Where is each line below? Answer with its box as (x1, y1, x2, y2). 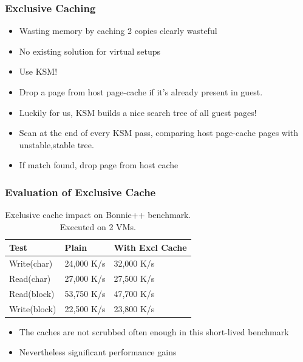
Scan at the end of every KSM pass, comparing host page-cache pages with (19, 126, 299, 139)
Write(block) (9, 302, 56, 315)
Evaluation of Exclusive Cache (5, 184, 156, 199)
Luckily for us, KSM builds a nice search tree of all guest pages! (19, 106, 257, 118)
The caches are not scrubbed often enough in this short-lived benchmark (19, 325, 289, 338)
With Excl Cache (114, 241, 187, 254)
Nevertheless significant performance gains (19, 346, 177, 358)
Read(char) (9, 272, 51, 285)
